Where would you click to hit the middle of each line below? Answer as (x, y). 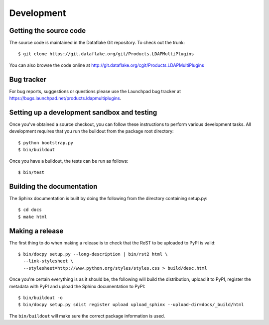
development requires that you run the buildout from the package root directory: (91, 131)
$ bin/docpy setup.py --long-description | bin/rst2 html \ (93, 254)
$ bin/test (31, 172)
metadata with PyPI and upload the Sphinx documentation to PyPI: (77, 286)
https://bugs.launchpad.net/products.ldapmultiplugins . (65, 98)
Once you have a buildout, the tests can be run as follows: (69, 161)
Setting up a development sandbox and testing (83, 112)
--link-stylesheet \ (48, 261)
